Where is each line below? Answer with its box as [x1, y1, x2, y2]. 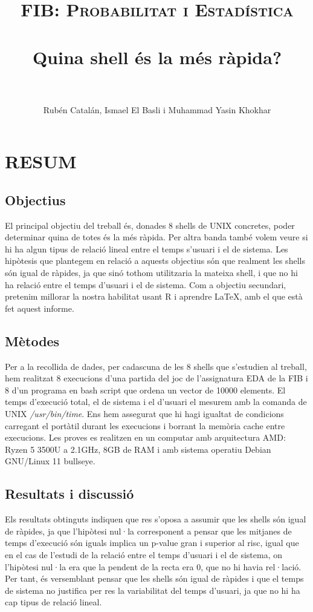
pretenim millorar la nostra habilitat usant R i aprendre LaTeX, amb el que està [5, 290, 303, 303]
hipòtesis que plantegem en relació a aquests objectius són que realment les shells [5, 254, 305, 267]
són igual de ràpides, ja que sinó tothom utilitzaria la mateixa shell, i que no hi [5, 266, 298, 279]
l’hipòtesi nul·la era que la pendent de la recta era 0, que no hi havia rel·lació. [5, 560, 302, 573]
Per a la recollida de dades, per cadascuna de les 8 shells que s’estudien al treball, [5, 360, 307, 372]
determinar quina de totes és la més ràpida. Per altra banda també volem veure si [5, 231, 308, 243]
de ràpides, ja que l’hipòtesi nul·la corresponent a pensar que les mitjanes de [5, 524, 292, 537]
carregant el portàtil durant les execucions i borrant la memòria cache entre [5, 419, 285, 432]
